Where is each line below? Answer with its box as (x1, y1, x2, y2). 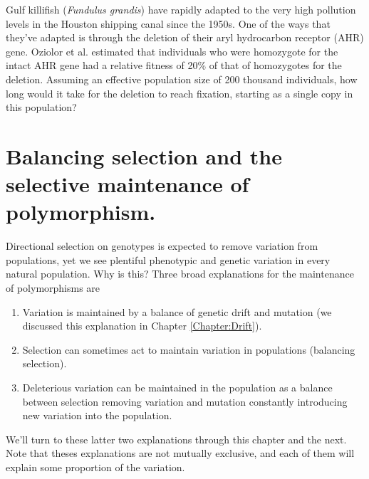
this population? (6, 100, 77, 115)
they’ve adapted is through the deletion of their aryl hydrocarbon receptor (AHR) (6, 30, 364, 45)
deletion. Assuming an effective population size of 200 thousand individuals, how (6, 71, 358, 86)
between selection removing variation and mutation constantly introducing (22, 394, 348, 409)
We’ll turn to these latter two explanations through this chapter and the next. (6, 431, 347, 446)
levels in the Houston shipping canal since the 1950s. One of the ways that (6, 16, 331, 31)
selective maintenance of (6, 169, 249, 199)
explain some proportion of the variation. (6, 459, 185, 474)
